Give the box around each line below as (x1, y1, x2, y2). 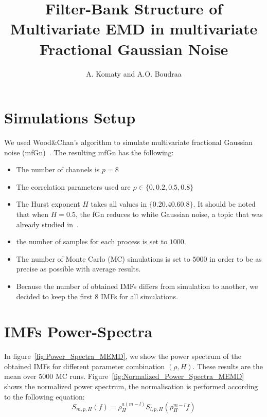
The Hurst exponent (16, 198, 80, 209)
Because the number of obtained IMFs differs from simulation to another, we (16, 280, 258, 291)
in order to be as (209, 253, 262, 264)
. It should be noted (193, 198, 256, 209)
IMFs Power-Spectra (4, 321, 153, 342)
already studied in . (16, 219, 79, 229)
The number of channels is (16, 164, 100, 175)
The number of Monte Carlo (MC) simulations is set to (16, 253, 190, 264)
